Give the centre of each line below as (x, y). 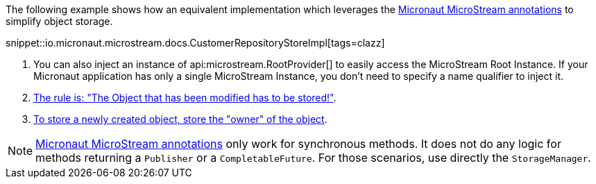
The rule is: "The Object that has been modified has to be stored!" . (185, 98)
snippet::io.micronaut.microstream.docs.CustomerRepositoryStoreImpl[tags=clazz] (195, 43)
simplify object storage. (59, 21)
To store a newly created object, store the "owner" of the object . (180, 119)
